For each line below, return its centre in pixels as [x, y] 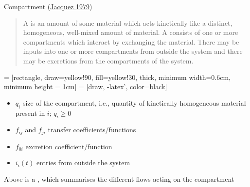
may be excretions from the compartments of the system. [108, 60]
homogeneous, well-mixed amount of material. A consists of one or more [131, 32]
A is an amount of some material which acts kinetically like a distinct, [128, 23]
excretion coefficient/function [69, 146]
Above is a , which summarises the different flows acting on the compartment [119, 179]
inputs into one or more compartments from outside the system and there [133, 51]
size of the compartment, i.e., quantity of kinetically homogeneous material [134, 102]
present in [30, 113]
